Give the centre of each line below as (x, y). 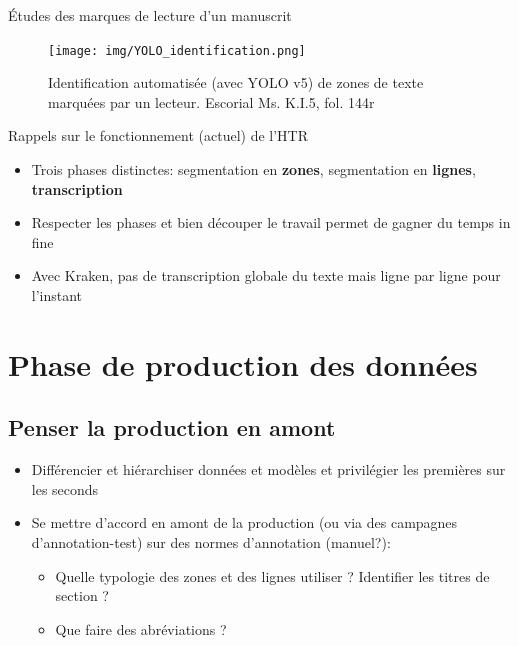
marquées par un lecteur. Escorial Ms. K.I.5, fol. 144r (211, 101)
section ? (82, 595)
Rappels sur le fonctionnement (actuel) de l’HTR (158, 135)
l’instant (57, 295)
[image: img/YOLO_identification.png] (177, 50)
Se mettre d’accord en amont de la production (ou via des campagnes (244, 522)
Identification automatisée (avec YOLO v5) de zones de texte (236, 82)
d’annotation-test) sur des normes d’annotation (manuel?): (211, 541)
